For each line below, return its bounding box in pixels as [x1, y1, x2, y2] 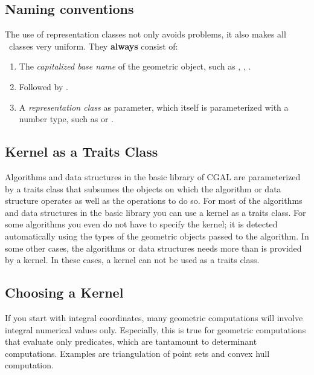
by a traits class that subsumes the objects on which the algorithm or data [5, 182, 281, 195]
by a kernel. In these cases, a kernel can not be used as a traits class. [5, 253, 260, 266]
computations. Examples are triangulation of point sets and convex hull [5, 347, 270, 359]
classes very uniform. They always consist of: [8, 39, 178, 52]
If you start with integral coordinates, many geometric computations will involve [5, 311, 303, 324]
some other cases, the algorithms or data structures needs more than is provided [5, 241, 302, 254]
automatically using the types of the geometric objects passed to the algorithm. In [5, 229, 309, 242]
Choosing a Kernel [5, 283, 124, 302]
